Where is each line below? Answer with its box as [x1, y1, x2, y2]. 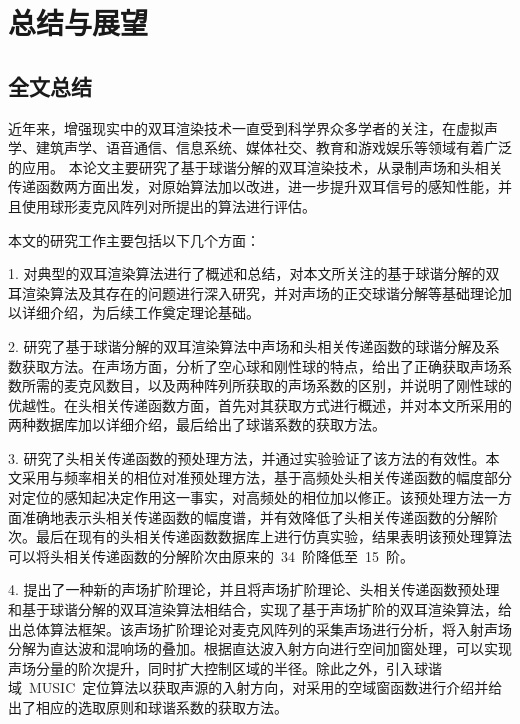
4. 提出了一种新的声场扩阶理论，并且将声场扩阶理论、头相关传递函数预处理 [8, 579, 500, 600]
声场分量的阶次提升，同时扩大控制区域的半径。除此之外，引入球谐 [8, 657, 442, 678]
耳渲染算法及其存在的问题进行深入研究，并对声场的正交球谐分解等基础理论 [8, 282, 498, 303]
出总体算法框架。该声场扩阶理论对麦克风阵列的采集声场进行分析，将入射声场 [8, 618, 512, 639]
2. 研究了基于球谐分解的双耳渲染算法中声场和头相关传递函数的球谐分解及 [8, 335, 486, 356]
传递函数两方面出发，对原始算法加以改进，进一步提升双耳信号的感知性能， [8, 176, 498, 197]
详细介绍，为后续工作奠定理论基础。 [21, 302, 260, 323]
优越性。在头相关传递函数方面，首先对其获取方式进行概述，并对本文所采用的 [8, 394, 512, 415]
